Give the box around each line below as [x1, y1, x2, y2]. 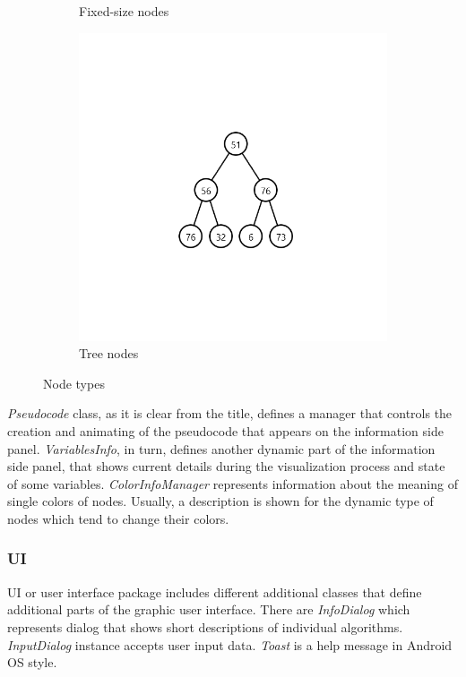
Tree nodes [79, 344, 139, 363]
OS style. [7, 653, 57, 672]
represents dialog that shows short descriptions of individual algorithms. [7, 617, 403, 636]
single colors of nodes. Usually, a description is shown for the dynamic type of [7, 492, 434, 510]
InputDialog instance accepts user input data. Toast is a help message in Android [7, 635, 453, 654]
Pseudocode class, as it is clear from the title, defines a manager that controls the [7, 404, 453, 423]
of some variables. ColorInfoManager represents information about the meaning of [7, 474, 458, 493]
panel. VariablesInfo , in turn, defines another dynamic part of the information [7, 439, 436, 458]
